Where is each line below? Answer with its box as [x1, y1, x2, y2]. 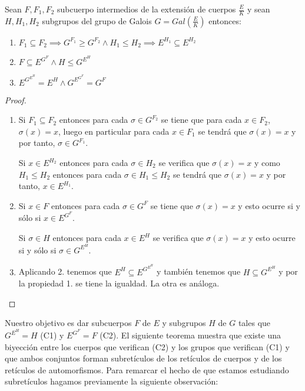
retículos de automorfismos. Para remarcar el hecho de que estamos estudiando [5, 363, 289, 376]
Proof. [5, 93, 26, 106]
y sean [247, 3, 270, 15]
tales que [238, 317, 271, 329]
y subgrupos [162, 317, 206, 329]
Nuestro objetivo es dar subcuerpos [5, 317, 132, 329]
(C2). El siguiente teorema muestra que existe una [100, 329, 281, 341]
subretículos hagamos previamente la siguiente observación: [5, 375, 218, 387]
